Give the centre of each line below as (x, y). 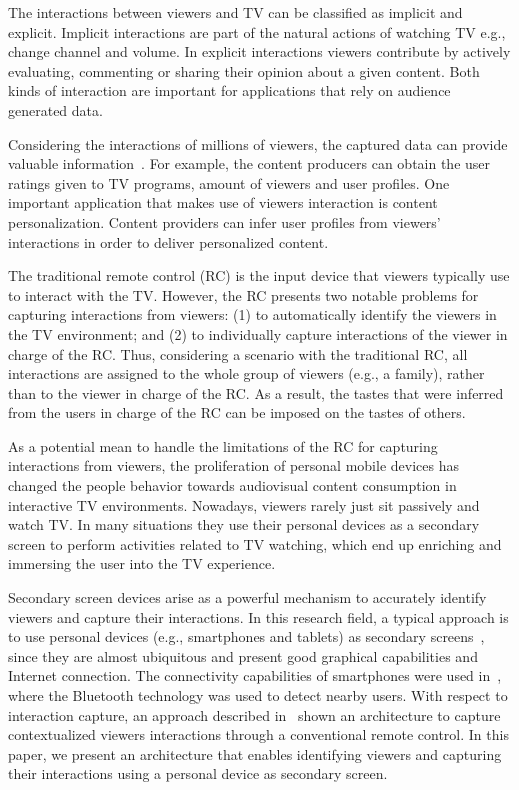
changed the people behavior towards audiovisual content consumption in (232, 485)
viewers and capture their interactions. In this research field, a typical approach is (258, 616)
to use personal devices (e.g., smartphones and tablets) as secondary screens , (246, 636)
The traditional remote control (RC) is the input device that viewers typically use (259, 275)
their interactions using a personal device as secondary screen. (198, 773)
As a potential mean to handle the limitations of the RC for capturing (223, 445)
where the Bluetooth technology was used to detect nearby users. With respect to (258, 695)
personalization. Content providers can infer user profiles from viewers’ (224, 221)
